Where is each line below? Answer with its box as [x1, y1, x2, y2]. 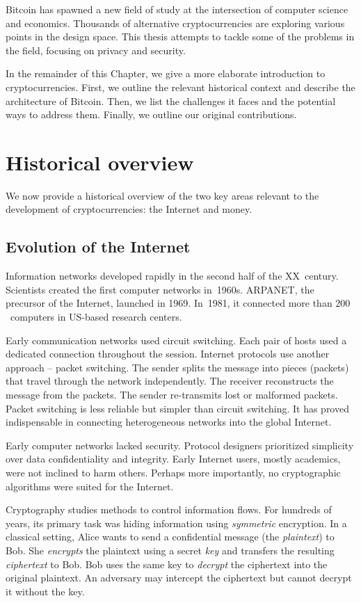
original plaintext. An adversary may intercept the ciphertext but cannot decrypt [6, 570, 352, 585]
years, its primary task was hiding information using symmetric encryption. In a [6, 515, 347, 530]
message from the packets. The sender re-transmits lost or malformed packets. [6, 387, 338, 402]
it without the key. [6, 584, 85, 598]
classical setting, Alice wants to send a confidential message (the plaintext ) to [6, 529, 335, 544]
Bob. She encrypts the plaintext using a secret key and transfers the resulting [6, 542, 335, 557]
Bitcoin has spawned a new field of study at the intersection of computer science [6, 2, 348, 16]
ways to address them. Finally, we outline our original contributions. [6, 107, 297, 122]
